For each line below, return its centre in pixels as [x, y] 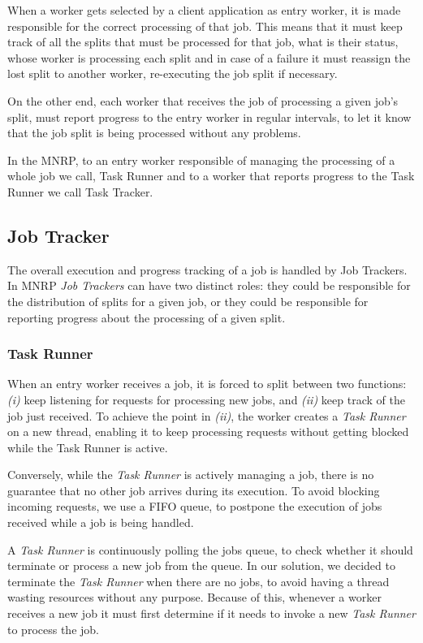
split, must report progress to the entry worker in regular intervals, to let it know [209, 117]
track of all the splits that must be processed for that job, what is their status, [203, 42]
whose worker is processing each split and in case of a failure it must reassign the [209, 57]
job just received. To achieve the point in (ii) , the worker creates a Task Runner [207, 415]
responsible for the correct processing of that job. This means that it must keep [205, 26]
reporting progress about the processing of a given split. [147, 317]
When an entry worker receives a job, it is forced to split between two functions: [207, 384]
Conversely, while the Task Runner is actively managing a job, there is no [191, 475]
